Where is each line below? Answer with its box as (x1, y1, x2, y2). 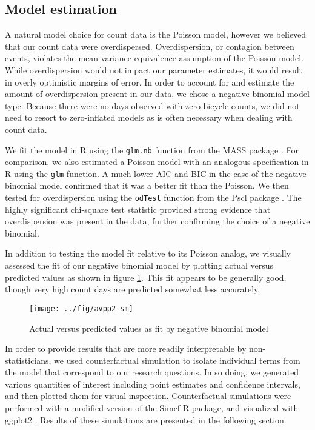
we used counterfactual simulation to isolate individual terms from (54, 354, 300, 366)
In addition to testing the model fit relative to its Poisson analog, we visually (5, 247, 291, 260)
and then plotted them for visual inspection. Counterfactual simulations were (5, 389, 291, 402)
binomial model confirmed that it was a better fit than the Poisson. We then (5, 179, 289, 192)
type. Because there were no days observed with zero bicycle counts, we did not (5, 99, 300, 112)
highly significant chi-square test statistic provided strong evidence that (5, 203, 271, 215)
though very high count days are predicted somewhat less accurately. (5, 283, 260, 295)
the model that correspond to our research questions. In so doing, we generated (5, 366, 299, 378)
